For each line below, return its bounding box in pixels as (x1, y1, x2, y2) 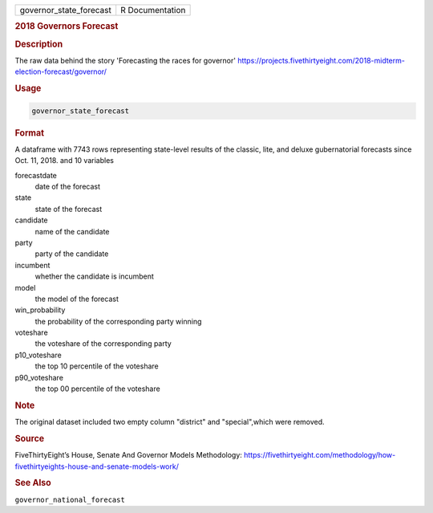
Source (14, 433, 45, 444)
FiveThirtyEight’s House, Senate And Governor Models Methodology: (14, 450, 242, 460)
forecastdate (14, 170, 58, 180)
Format (14, 127, 44, 138)
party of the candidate (34, 249, 109, 259)
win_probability (14, 305, 66, 315)
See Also (14, 478, 51, 489)
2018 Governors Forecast (14, 21, 119, 32)
